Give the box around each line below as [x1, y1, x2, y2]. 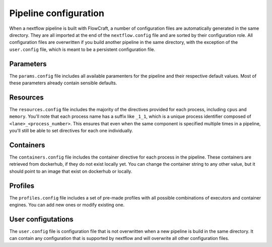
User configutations [9, 215, 74, 223]
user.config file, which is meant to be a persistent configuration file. [9, 46, 156, 53]
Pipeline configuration [9, 8, 104, 19]
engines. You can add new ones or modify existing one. [9, 202, 125, 208]
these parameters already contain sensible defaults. [9, 80, 117, 86]
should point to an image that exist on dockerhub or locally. [9, 168, 132, 174]
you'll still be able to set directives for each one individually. [9, 128, 133, 134]
